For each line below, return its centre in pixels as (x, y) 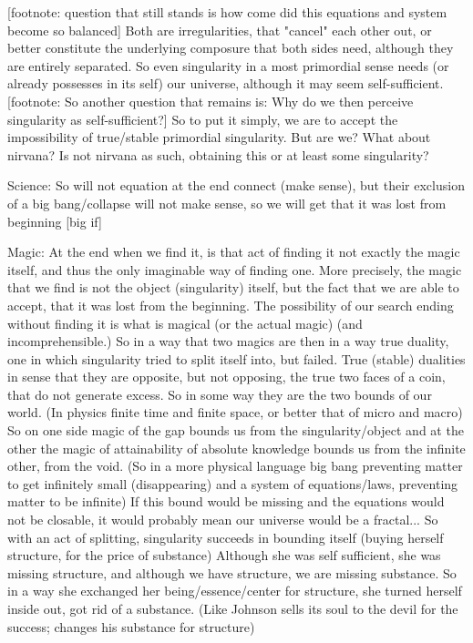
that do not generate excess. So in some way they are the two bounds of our (220, 394)
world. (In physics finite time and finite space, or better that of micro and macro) (235, 412)
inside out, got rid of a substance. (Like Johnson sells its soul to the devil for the (233, 608)
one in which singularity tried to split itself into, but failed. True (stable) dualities (236, 358)
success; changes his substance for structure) (131, 626)
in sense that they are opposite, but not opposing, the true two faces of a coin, (226, 377)
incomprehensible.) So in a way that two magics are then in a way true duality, (228, 341)
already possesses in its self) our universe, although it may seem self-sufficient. (226, 83)
